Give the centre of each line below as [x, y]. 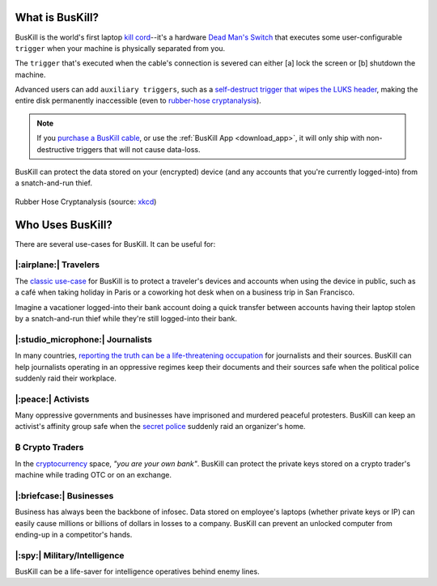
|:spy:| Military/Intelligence [70, 555]
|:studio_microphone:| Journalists [84, 339]
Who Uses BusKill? [64, 225]
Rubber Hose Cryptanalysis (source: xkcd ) [86, 202]
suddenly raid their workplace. [66, 378]
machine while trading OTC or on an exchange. [93, 475]
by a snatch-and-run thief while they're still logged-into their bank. [126, 319]
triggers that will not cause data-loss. [138, 149]
